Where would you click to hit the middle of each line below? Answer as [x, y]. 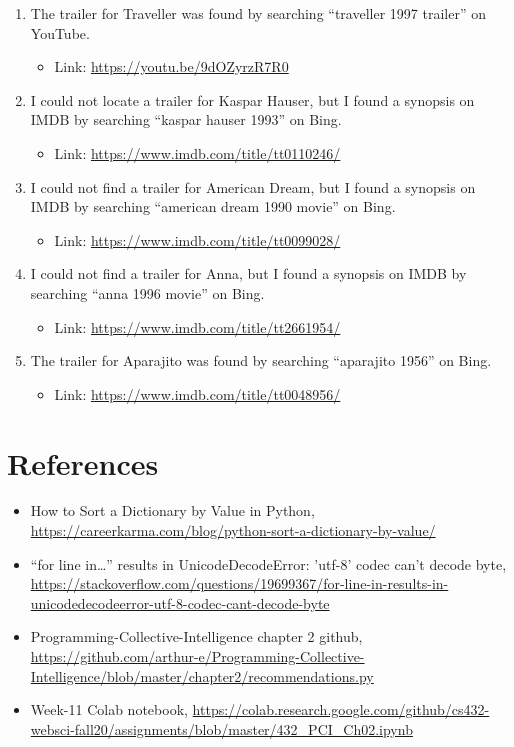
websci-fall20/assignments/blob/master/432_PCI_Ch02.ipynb [221, 728]
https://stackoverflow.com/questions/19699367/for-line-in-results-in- [239, 583]
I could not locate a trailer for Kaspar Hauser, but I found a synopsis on [252, 99]
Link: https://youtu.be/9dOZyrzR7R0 [171, 66]
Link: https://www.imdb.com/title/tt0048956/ [197, 393]
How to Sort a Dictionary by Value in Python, [172, 510]
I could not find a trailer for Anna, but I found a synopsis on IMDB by [248, 273]
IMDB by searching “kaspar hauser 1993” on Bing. [186, 119]
